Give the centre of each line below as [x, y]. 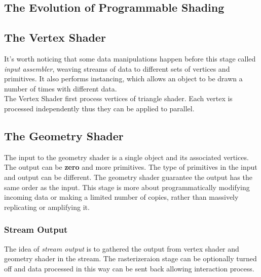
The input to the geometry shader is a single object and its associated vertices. [126, 157]
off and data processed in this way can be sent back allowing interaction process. [129, 268]
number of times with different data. [61, 88]
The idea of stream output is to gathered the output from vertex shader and [122, 248]
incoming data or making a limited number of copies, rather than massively [121, 197]
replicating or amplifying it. [47, 207]
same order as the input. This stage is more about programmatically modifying [127, 187]
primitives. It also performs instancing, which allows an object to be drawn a [123, 79]
